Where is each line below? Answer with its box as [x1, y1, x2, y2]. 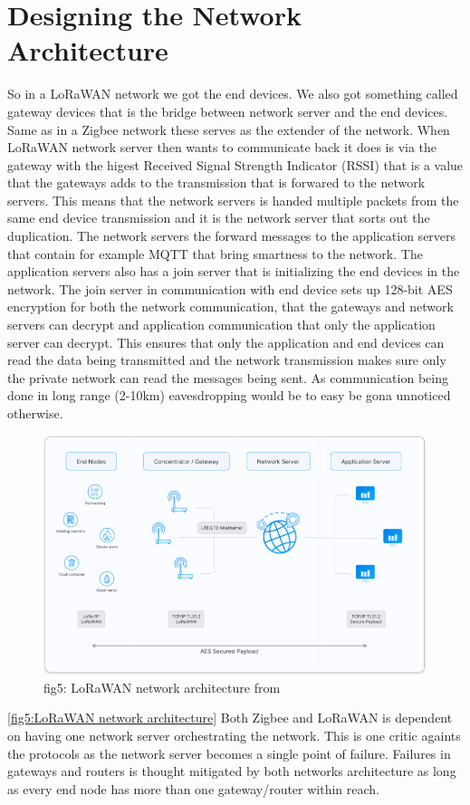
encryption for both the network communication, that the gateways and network [7, 297, 454, 316]
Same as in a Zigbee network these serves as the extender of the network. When [7, 120, 450, 139]
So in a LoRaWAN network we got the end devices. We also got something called [7, 84, 458, 103]
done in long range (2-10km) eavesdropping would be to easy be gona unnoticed [7, 386, 451, 405]
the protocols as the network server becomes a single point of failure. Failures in [7, 743, 451, 762]
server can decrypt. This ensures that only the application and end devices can [7, 332, 445, 351]
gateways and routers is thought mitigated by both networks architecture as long [7, 762, 456, 781]
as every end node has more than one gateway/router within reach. [7, 779, 379, 798]
